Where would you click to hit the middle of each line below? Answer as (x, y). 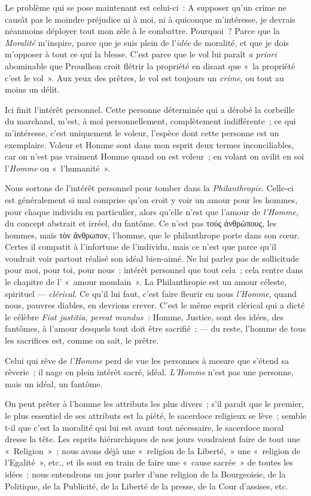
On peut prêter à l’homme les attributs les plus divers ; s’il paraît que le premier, (155, 404)
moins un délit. (32, 89)
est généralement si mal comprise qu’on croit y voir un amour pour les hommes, (151, 199)
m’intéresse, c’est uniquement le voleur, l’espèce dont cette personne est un (142, 132)
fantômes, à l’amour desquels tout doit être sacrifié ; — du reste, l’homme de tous (155, 328)
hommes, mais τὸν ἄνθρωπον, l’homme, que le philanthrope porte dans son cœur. (153, 235)
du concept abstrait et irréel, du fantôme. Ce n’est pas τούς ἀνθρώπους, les (141, 223)
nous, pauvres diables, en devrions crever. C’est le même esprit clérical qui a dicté (155, 305)
